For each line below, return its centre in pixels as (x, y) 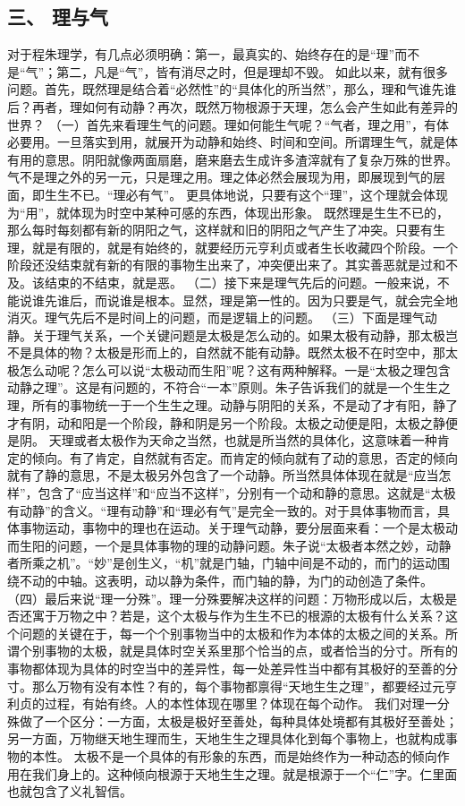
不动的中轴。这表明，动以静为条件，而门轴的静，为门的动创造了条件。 (226, 581)
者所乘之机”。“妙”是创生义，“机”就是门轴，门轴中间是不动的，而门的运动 (223, 563)
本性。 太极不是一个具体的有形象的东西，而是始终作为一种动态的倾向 (234, 755)
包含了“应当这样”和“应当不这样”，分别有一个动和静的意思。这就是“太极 (247, 493)
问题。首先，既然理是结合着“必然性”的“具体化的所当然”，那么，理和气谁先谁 (232, 89)
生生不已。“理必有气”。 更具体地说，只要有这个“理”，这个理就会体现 (246, 194)
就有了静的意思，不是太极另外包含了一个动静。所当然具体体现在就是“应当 (223, 475)
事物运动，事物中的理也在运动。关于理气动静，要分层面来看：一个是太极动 (238, 528)
